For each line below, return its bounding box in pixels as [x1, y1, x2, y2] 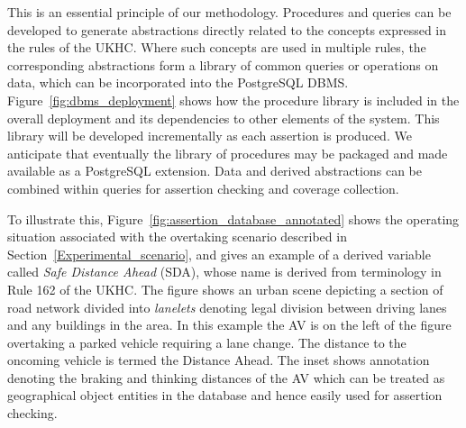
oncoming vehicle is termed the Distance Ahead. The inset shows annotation [7, 351, 430, 369]
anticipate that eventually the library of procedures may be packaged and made [7, 143, 448, 162]
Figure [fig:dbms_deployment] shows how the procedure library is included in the [7, 90, 460, 109]
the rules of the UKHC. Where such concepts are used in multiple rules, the [7, 38, 426, 57]
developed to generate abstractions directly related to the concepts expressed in [7, 20, 447, 39]
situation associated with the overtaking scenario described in [7, 227, 347, 246]
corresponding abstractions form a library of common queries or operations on [7, 55, 439, 74]
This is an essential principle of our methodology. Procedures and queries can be [7, 3, 452, 21]
